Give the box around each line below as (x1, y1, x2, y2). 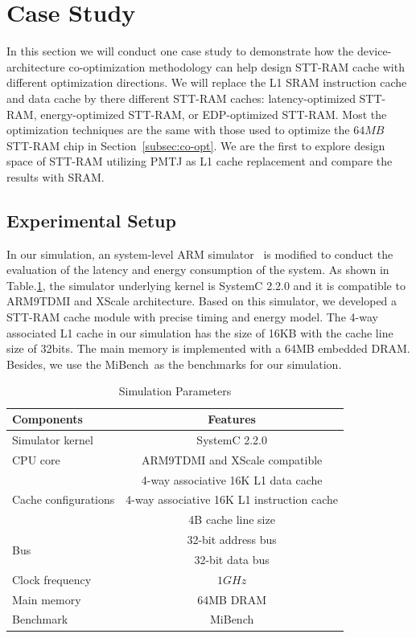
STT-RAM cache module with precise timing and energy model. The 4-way (6, 309, 378, 325)
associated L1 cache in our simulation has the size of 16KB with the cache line (6, 324, 393, 341)
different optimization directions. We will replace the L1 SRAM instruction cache (6, 74, 407, 91)
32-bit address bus (187, 531, 277, 548)
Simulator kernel (12, 431, 93, 448)
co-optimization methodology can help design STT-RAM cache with (68, 58, 405, 75)
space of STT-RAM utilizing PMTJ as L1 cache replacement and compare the (6, 153, 393, 170)
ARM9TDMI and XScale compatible (141, 451, 323, 468)
